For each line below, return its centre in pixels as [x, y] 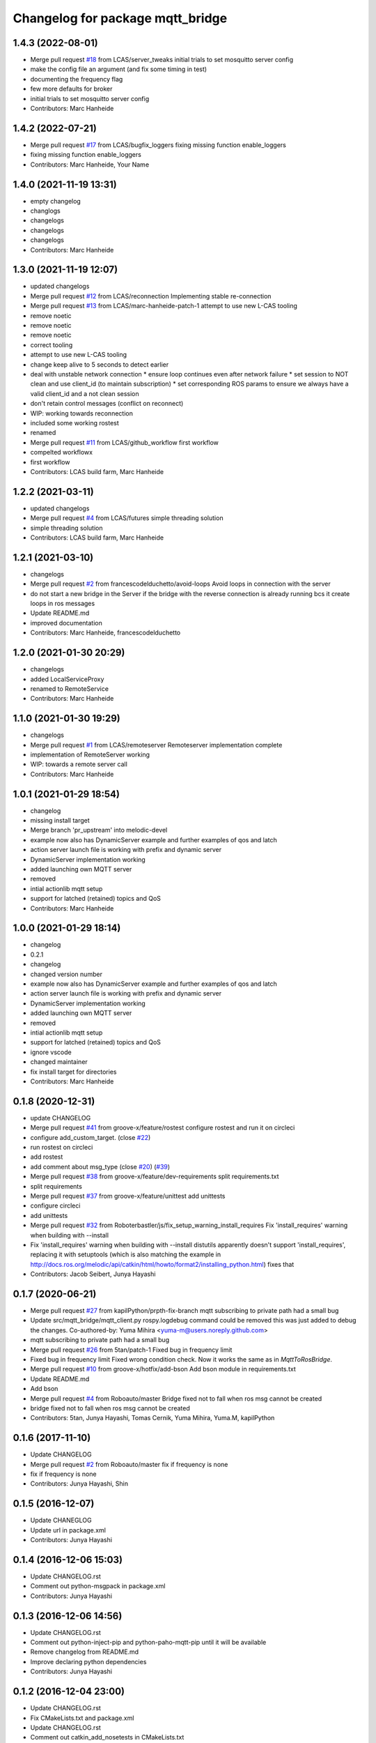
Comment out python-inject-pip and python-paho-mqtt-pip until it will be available [148, 1643]
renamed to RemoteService [70, 688]
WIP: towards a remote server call [79, 764]
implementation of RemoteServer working [90, 754]
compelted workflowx [62, 452]
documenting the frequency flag [77, 79]
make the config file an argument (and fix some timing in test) [119, 69]
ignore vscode [51, 1052]
